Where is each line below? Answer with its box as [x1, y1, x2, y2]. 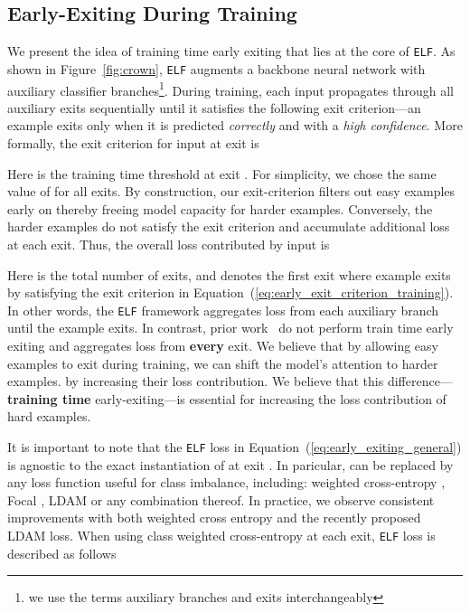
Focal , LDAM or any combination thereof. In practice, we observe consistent [7, 490, 435, 509]
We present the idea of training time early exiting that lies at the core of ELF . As [7, 42, 456, 61]
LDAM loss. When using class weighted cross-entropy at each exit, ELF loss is [7, 525, 436, 544]
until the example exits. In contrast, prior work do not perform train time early [7, 318, 454, 337]
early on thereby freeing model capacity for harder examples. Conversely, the [7, 199, 433, 218]
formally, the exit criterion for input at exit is [7, 133, 259, 152]
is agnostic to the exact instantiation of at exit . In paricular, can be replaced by [7, 455, 454, 474]
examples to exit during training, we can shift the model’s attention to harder [7, 353, 438, 372]
